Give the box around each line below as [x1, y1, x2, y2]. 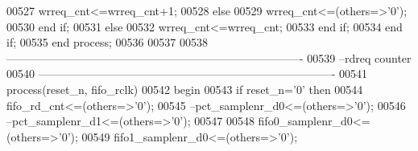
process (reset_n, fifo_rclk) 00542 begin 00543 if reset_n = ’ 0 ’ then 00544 [6, 80, 363, 97]
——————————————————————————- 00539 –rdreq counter [6, 49, 412, 66]
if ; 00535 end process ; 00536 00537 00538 [6, 34, 208, 51]
